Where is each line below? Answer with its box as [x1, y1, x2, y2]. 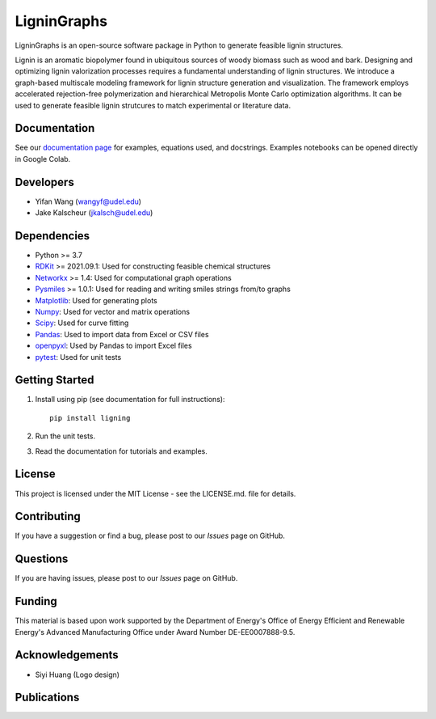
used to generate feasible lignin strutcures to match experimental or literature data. [15, 100, 291, 110]
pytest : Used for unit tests [35, 352, 122, 362]
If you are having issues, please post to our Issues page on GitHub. [15, 573, 238, 583]
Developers [15, 175, 74, 189]
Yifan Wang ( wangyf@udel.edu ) [35, 197, 141, 206]
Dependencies [15, 229, 90, 243]
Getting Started [15, 373, 94, 387]
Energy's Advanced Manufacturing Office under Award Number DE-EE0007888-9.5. [15, 627, 296, 637]
